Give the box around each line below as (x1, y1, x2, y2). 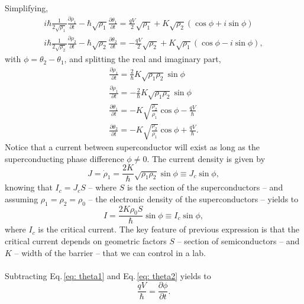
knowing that (5, 181, 53, 193)
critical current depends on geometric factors (5, 235, 167, 247)
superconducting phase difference (5, 152, 124, 164)
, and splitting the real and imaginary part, (64, 53, 221, 65)
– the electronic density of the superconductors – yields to (88, 192, 299, 205)
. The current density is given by (147, 152, 266, 164)
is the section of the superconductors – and (127, 181, 283, 193)
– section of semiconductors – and (177, 235, 300, 247)
